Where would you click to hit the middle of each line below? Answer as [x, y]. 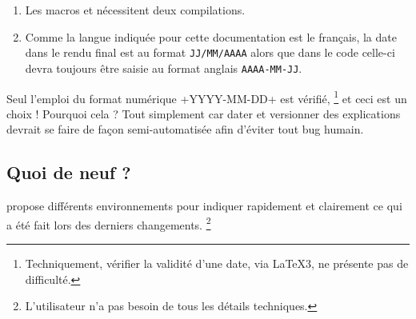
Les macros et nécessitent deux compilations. [135, 10]
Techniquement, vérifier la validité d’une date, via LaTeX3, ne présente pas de [217, 263]
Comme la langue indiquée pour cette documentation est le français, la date [211, 36]
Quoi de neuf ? [69, 172]
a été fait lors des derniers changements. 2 [109, 223]
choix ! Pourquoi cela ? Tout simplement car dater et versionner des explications [204, 113]
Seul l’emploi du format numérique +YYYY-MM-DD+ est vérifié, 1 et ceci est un [207, 97]
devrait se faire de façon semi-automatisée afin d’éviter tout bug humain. [185, 129]
